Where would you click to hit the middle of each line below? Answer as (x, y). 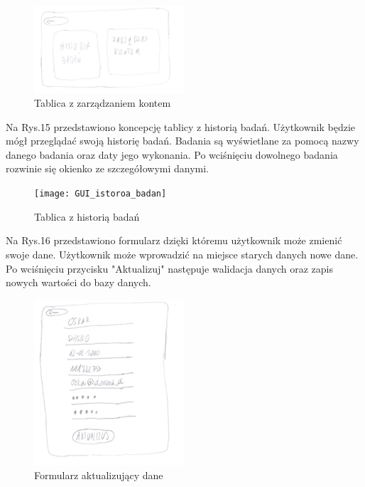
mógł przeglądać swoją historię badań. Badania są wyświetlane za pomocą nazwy (182, 141)
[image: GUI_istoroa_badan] (100, 194)
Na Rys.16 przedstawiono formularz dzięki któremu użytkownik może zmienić (174, 240)
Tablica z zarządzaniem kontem (103, 103)
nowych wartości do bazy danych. (78, 282)
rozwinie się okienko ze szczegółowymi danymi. (108, 168)
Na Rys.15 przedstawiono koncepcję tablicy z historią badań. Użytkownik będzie (181, 126)
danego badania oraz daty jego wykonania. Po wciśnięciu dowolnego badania (172, 154)
